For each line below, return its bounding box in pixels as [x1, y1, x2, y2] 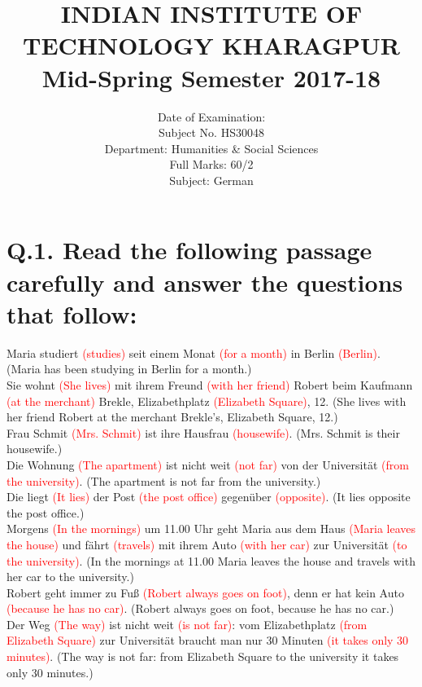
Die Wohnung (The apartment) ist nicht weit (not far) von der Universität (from [7, 456, 409, 473]
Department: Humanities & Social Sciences [104, 139, 319, 156]
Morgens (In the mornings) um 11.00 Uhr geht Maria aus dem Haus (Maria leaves [7, 520, 416, 537]
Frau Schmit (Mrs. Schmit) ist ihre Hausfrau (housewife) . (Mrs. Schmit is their [7, 424, 400, 441]
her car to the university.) [7, 568, 134, 585]
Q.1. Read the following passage [7, 233, 372, 266]
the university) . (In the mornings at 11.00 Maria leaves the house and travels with [7, 552, 415, 569]
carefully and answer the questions [7, 265, 403, 298]
